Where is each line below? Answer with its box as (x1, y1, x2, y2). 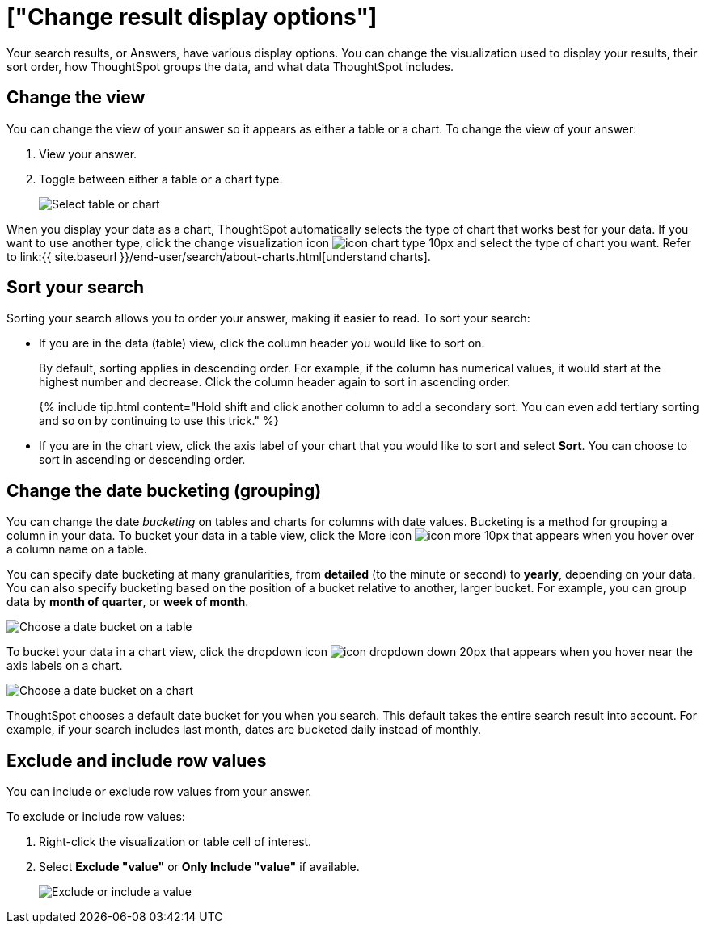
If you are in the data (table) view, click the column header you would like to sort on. (39, 336, 485, 351)
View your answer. (39, 146, 137, 161)
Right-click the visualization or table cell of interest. (39, 835, 312, 849)
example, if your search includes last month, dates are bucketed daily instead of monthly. (6, 722, 481, 737)
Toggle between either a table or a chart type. (39, 171, 283, 186)
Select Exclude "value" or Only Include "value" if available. (39, 860, 360, 874)
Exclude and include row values (6, 750, 267, 771)
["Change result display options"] (6, 3, 378, 31)
